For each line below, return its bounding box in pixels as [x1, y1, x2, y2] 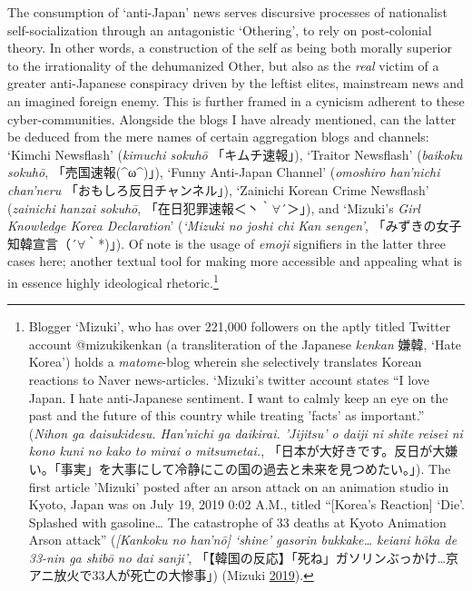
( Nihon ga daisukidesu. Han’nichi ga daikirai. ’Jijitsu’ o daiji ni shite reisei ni [28, 423, 463, 442]
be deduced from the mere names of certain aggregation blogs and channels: [7, 127, 429, 146]
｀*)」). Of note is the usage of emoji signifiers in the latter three [85, 233, 446, 252]
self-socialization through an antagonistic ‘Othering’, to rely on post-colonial [7, 20, 432, 39]
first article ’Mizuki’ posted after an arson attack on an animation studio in [28, 477, 449, 496]
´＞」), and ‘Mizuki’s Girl [280, 198, 420, 217]
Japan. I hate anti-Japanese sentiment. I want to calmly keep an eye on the [28, 388, 448, 407]
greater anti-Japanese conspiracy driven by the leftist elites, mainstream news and [7, 74, 464, 93]
